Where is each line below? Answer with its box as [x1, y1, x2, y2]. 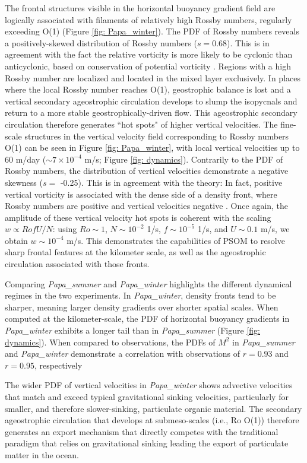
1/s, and [197, 223, 228, 235]
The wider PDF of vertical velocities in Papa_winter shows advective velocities [5, 379, 293, 391]
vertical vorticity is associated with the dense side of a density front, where [5, 188, 277, 200]
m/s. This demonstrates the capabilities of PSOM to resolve [67, 234, 285, 246]
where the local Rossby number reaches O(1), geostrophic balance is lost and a [5, 83, 291, 96]
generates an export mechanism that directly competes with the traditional [5, 425, 278, 437]
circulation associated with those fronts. [5, 258, 150, 270]
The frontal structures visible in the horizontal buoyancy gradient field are [5, 2, 276, 14]
